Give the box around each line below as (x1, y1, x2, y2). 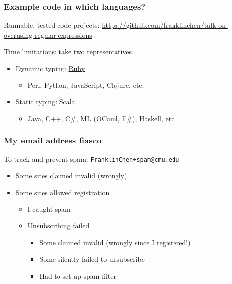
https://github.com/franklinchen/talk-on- (102, 20, 228, 30)
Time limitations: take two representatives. (4, 46, 134, 57)
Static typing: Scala (15, 96, 75, 107)
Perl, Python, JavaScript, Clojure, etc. (27, 79, 144, 90)
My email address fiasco (4, 134, 102, 146)
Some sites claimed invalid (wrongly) (15, 170, 127, 181)
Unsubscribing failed (27, 220, 90, 231)
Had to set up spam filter (39, 270, 116, 281)
